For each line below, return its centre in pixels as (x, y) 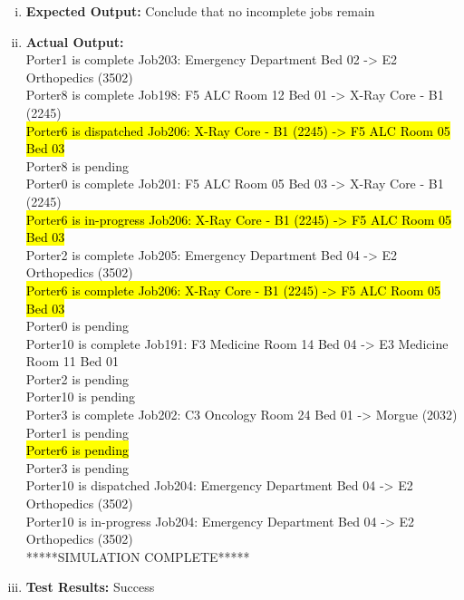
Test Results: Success (90, 587)
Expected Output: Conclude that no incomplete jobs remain (200, 11)
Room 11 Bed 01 (72, 361)
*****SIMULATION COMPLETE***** (138, 556)
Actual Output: (75, 41)
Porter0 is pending (77, 326)
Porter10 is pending (80, 397)
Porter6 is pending (77, 450)
